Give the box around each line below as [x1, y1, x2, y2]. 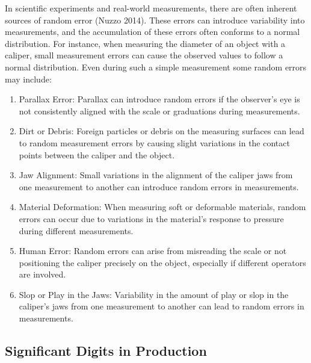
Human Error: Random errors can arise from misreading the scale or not [19, 244, 287, 257]
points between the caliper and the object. [19, 148, 175, 161]
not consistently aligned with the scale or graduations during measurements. [19, 104, 300, 117]
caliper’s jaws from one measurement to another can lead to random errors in [19, 300, 304, 312]
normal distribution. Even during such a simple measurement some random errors [5, 60, 307, 73]
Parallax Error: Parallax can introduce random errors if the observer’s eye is [19, 93, 300, 105]
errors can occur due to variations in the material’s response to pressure [19, 212, 284, 225]
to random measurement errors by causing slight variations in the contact [19, 136, 290, 149]
